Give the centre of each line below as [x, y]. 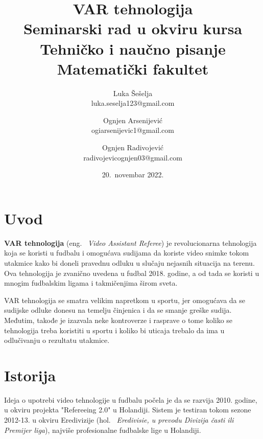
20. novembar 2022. [133, 175]
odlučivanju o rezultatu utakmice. [57, 340]
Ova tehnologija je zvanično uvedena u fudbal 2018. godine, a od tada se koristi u [132, 273]
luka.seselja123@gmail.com [133, 103]
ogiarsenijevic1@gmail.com [133, 130]
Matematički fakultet [133, 68]
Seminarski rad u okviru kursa [133, 28]
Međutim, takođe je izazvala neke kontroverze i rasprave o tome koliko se [118, 320]
